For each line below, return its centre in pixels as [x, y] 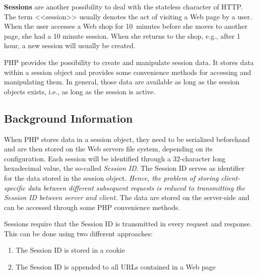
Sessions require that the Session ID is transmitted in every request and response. [128, 224]
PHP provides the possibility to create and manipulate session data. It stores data [129, 62]
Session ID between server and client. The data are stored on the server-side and [127, 197]
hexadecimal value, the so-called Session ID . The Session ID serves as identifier [124, 168]
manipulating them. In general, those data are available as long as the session [122, 82]
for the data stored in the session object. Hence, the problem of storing [111, 177]
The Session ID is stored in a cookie [70, 250]
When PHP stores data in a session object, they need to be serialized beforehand [127, 139]
